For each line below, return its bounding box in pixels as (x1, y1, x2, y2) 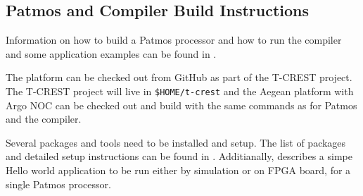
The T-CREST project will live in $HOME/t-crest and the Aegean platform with (6, 83, 354, 98)
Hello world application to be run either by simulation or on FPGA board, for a (6, 163, 351, 178)
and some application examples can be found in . (6, 46, 217, 61)
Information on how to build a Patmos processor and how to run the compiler (6, 32, 342, 47)
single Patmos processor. (6, 176, 111, 191)
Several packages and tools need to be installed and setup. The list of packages (6, 135, 346, 149)
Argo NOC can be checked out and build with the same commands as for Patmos (6, 97, 357, 112)
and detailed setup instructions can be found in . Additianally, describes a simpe (6, 149, 352, 164)
